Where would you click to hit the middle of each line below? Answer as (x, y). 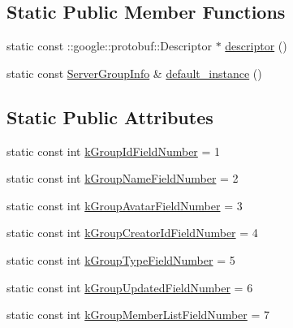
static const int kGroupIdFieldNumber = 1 (114, 151)
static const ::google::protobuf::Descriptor (109, 46)
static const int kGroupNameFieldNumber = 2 (123, 178)
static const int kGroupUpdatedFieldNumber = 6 (130, 287)
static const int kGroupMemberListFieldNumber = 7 (138, 315)
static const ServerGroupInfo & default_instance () (134, 73)
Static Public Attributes (110, 117)
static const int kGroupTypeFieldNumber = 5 (121, 259)
